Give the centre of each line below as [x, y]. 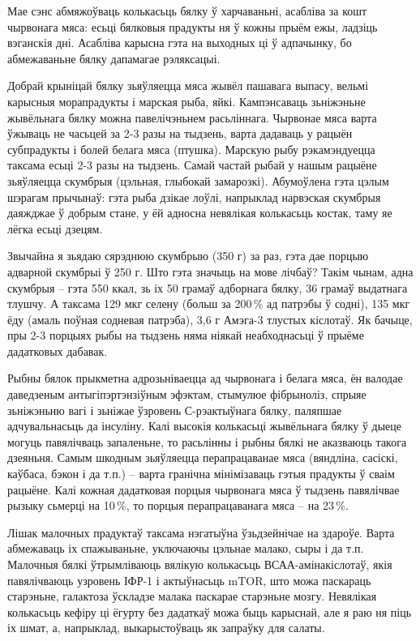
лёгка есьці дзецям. [55, 228]
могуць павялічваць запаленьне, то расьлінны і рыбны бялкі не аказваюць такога [207, 441]
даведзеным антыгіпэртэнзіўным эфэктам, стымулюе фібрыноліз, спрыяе [187, 394]
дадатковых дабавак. [58, 350]
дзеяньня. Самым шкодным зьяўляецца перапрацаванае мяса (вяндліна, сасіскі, [203, 457]
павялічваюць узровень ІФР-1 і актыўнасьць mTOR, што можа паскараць [189, 580]
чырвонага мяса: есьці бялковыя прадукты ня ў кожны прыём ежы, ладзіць [193, 26]
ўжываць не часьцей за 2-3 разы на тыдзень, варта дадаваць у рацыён [180, 133]
